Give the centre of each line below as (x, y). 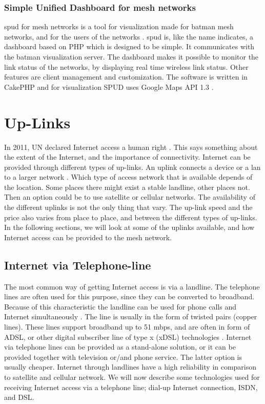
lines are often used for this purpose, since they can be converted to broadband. (129, 296)
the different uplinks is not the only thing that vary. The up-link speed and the (128, 207)
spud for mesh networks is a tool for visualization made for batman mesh (119, 26)
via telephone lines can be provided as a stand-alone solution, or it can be (120, 347)
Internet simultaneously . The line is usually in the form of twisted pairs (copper (131, 316)
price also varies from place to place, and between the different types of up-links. (131, 217)
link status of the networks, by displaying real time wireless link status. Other (126, 66)
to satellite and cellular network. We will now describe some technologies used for (132, 377)
